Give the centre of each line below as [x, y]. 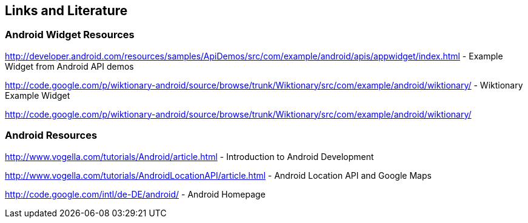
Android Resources [51, 135]
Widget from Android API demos [69, 66]
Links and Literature [66, 11]
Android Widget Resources [70, 35]
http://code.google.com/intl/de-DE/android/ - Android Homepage [135, 194]
